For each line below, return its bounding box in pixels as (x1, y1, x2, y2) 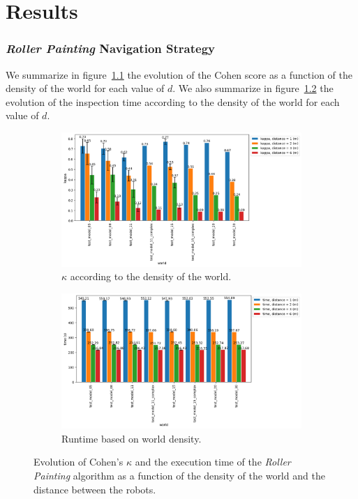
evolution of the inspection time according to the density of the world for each (6, 94, 340, 109)
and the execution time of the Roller (135, 454, 291, 469)
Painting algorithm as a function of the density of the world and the (33, 468, 325, 482)
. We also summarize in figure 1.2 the (172, 81, 334, 95)
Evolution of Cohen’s (33, 454, 124, 469)
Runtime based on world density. (61, 431, 202, 445)
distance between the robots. (33, 482, 156, 496)
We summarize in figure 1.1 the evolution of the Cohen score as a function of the (6, 67, 352, 82)
